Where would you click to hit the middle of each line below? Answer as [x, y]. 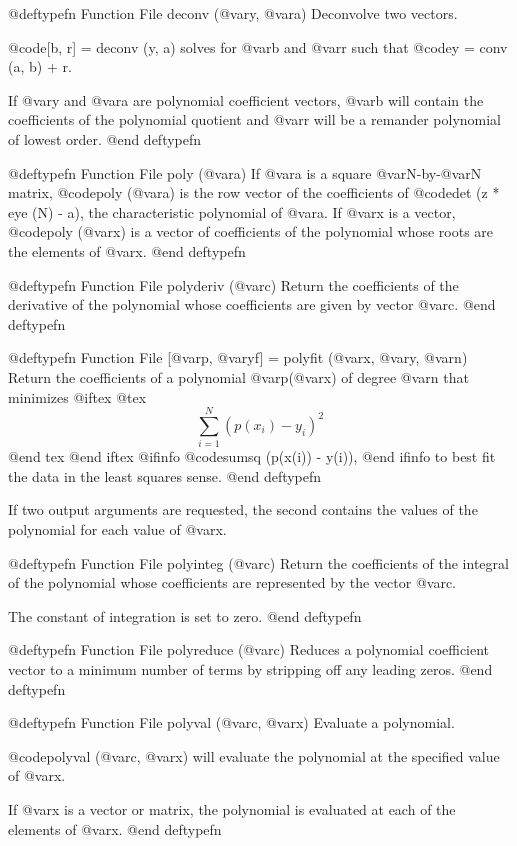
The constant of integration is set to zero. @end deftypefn [185, 615]
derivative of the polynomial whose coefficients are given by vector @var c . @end [252, 304]
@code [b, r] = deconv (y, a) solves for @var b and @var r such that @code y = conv [258, 46]
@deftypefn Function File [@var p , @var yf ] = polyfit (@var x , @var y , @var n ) [238, 357]
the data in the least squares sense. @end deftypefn [165, 475]
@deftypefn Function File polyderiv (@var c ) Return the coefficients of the [233, 284]
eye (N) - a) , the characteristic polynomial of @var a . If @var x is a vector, [232, 211]
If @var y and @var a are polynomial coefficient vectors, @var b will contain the [246, 99]
